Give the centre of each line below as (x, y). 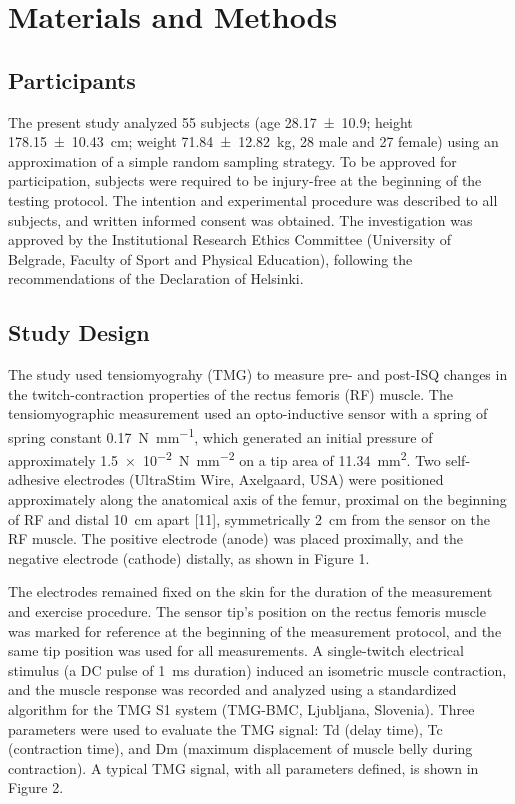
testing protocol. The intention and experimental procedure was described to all (253, 199)
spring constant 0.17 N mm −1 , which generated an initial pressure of (220, 435)
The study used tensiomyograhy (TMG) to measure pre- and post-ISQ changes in (258, 374)
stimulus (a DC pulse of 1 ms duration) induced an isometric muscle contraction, (257, 669)
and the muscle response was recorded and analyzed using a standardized (232, 689)
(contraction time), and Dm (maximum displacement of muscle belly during (240, 748)
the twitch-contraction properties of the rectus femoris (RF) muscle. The (230, 393)
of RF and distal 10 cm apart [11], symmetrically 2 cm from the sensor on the (249, 518)
